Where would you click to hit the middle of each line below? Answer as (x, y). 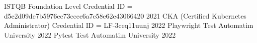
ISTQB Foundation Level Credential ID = (68, 6)
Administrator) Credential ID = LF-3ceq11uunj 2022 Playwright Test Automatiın (129, 25)
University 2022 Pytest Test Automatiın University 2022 (90, 34)
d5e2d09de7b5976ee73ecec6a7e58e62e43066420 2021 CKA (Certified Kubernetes (125, 15)
